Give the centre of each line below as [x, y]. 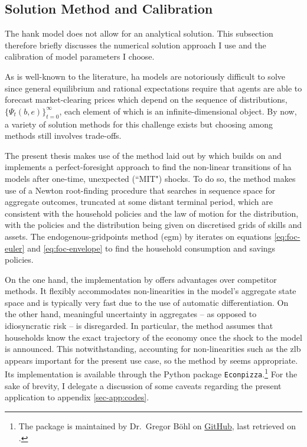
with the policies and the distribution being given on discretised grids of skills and [153, 225]
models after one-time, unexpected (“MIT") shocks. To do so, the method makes [150, 178]
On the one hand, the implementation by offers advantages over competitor [141, 279]
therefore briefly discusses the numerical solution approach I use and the [135, 45]
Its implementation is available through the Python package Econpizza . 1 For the [151, 373]
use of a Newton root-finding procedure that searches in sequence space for [140, 190]
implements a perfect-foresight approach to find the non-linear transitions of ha [148, 167]
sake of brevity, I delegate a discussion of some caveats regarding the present [143, 385]
